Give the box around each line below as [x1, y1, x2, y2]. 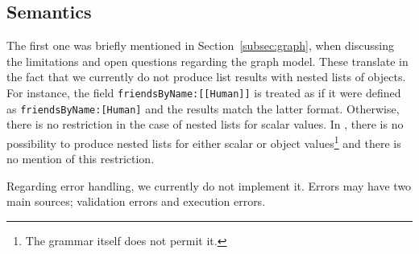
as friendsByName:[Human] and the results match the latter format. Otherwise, [6, 100, 400, 117]
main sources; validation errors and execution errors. [6, 193, 266, 210]
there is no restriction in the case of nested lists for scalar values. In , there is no [6, 116, 404, 133]
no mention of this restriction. [6, 150, 155, 167]
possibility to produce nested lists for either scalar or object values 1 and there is [6, 132, 401, 151]
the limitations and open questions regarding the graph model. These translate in [6, 52, 409, 69]
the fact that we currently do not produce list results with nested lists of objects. [6, 68, 406, 85]
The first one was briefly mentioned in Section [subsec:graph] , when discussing [6, 37, 394, 54]
